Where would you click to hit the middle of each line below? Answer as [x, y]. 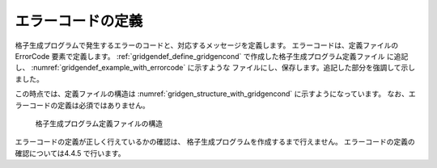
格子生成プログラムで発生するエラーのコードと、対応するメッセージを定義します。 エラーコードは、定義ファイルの [207, 45]
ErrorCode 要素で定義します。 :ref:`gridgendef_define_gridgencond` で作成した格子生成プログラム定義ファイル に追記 [212, 56]
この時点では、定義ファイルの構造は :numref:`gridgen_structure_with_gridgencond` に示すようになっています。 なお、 [212, 94]
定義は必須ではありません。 [103, 105]
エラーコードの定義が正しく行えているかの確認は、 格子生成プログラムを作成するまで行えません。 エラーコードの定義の [215, 142]
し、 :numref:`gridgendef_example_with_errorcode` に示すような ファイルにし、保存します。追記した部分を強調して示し [215, 68]
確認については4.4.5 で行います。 [70, 153]
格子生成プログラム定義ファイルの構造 [99, 123]
